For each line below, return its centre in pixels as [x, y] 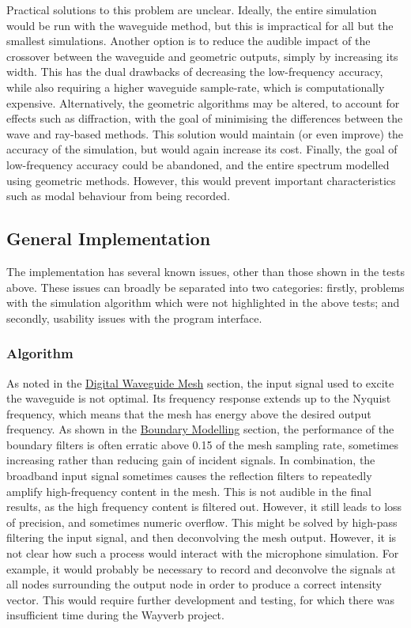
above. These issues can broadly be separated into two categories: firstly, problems [205, 287]
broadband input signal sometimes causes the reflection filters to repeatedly [189, 476]
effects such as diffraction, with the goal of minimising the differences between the [205, 118]
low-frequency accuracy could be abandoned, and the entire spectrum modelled [198, 164]
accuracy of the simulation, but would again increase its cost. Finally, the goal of [202, 149]
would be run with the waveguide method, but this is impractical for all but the [200, 25]
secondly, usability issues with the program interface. [134, 318]
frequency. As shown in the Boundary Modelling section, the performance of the [200, 429]
